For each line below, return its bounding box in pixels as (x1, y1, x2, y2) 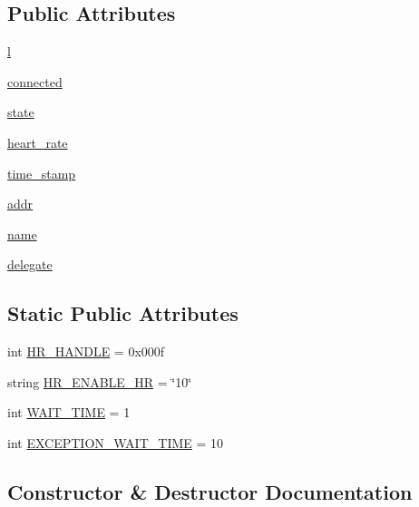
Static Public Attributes (7, 299, 239, 327)
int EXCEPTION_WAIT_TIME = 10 (7, 433, 224, 452)
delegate (7, 255, 53, 274)
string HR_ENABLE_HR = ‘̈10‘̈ (7, 372, 192, 391)
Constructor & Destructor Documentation (7, 477, 413, 505)
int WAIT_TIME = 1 (7, 403, 131, 422)
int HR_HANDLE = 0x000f (7, 342, 165, 361)
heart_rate (7, 132, 68, 151)
